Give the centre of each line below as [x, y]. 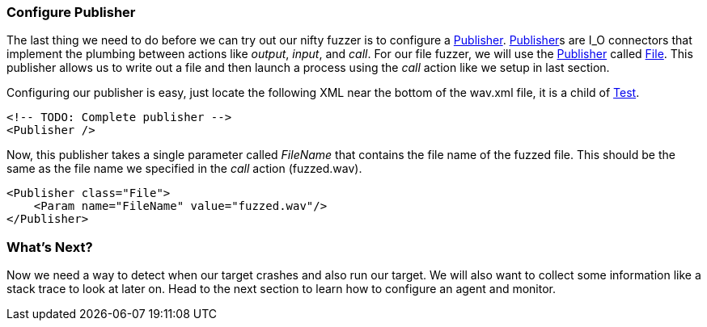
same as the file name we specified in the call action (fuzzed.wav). [184, 169]
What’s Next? [50, 247]
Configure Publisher [71, 12]
